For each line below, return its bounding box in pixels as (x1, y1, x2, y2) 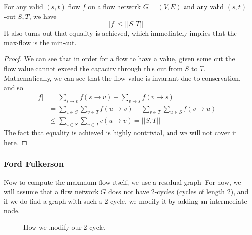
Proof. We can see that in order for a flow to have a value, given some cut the (4, 54, 235, 64)
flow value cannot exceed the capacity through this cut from (4, 63, 183, 73)
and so (4, 82, 23, 92)
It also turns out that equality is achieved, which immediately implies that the (4, 28, 237, 38)
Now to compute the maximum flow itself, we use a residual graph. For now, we (4, 177, 241, 187)
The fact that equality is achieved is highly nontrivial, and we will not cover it (4, 127, 237, 138)
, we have (29, 11, 57, 21)
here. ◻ (4, 137, 28, 147)
